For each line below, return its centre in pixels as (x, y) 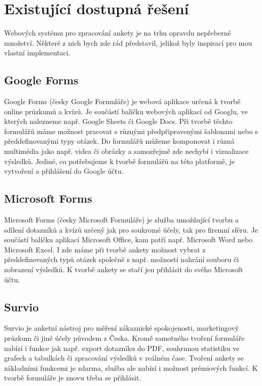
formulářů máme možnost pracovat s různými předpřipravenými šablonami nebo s (131, 131)
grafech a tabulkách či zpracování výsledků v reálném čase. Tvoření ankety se (124, 358)
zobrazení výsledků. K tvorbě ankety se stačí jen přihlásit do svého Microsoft (124, 269)
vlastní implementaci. (37, 53)
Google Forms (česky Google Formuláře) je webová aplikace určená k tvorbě (122, 101)
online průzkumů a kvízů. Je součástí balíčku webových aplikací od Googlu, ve (126, 111)
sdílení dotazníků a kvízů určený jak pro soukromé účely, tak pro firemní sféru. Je (131, 229)
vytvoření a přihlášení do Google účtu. (64, 171)
